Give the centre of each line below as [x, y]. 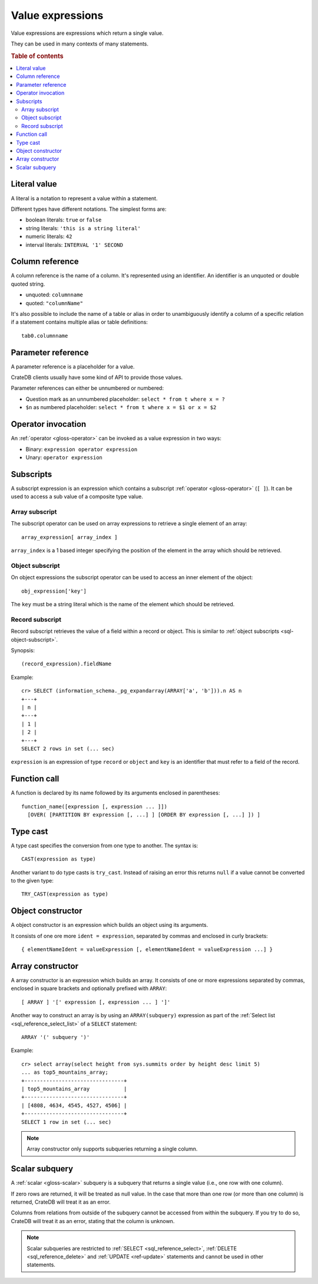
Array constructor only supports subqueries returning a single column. [112, 1149]
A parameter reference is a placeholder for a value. [73, 367]
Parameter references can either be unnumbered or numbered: [87, 388]
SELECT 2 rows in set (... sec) [68, 749]
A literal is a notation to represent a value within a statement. [84, 198]
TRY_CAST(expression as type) [65, 894]
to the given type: [32, 881]
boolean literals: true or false [64, 220]
